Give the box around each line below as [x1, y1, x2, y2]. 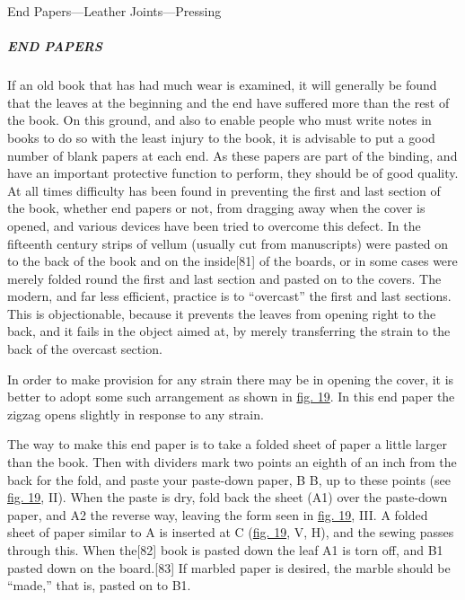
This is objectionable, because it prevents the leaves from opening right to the [7, 304, 436, 322]
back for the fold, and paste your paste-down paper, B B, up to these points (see [7, 470, 451, 489]
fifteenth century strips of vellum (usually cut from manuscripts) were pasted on [7, 234, 449, 252]
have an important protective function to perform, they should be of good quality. [7, 163, 459, 182]
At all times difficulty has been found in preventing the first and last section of [7, 181, 441, 199]
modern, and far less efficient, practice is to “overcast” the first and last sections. [7, 287, 452, 305]
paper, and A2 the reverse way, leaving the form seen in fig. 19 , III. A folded [7, 505, 428, 524]
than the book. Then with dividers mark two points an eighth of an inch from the [7, 453, 457, 472]
